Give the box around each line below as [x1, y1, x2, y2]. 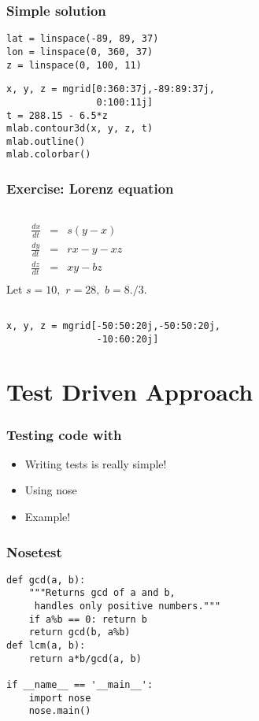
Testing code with [6, 424, 122, 444]
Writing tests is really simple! [24, 455, 167, 471]
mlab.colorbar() [6, 149, 91, 161]
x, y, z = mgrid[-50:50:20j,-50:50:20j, [6, 320, 221, 331]
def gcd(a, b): [6, 574, 86, 586]
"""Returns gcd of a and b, [28, 587, 176, 599]
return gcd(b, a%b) [28, 627, 131, 638]
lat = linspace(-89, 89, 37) [6, 33, 159, 45]
